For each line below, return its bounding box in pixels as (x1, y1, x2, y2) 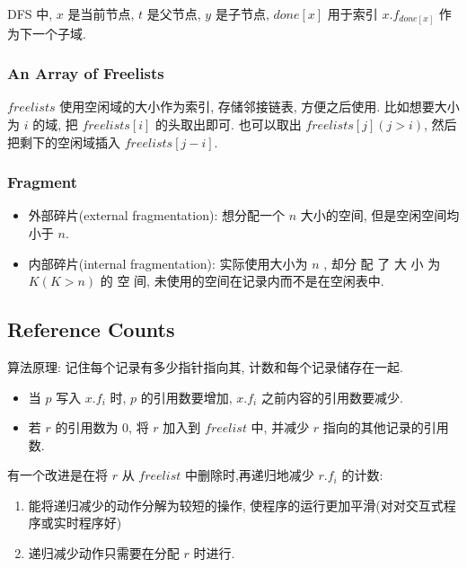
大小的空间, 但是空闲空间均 (300, 206, 460, 225)
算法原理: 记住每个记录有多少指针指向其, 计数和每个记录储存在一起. (7, 357, 403, 376)
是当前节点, (67, 4, 135, 22)
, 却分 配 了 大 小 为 (323, 253, 441, 272)
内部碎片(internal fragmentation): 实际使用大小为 (28, 253, 308, 272)
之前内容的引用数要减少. (260, 387, 403, 406)
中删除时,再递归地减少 (184, 466, 314, 484)
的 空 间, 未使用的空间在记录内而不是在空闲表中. (100, 271, 384, 290)
